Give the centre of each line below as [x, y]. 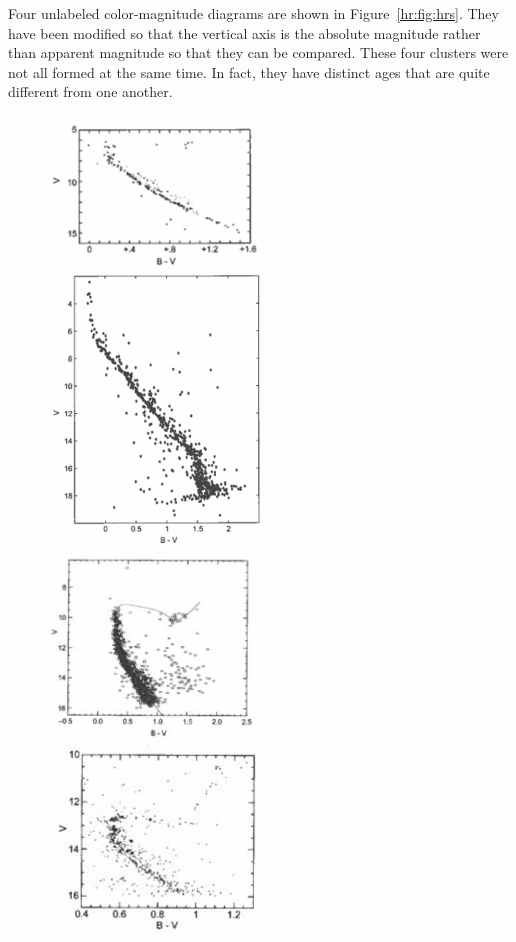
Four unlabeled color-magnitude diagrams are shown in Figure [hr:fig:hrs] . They [253, 13]
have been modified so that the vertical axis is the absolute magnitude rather [244, 32]
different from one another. [90, 91]
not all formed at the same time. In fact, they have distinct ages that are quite [249, 71]
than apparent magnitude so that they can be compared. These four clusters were [258, 52]
